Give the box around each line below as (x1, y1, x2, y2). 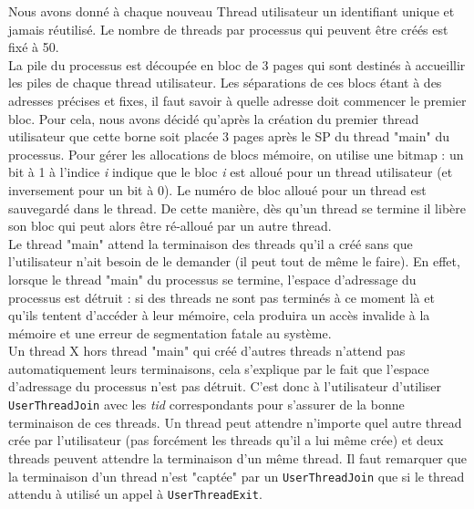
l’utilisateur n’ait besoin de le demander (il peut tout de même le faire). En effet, (8, 252, 460, 271)
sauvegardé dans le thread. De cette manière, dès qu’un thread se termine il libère (8, 198, 466, 217)
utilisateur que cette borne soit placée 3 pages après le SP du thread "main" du (8, 127, 450, 146)
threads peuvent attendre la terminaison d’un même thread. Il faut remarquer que (8, 448, 467, 467)
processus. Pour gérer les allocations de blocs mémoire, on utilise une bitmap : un (8, 144, 464, 163)
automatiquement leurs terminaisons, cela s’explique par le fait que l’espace (8, 358, 429, 378)
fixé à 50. (8, 37, 59, 57)
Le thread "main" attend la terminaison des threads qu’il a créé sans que (8, 234, 413, 253)
